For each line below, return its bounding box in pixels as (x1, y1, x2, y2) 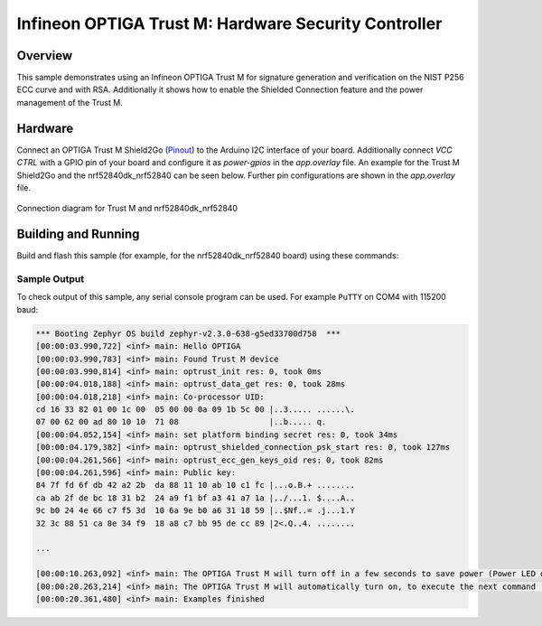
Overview (16, 48, 73, 63)
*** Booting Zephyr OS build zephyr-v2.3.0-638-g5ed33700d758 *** (35, 328, 341, 339)
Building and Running (16, 227, 140, 242)
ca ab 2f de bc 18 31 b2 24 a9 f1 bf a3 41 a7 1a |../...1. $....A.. (35, 492, 356, 503)
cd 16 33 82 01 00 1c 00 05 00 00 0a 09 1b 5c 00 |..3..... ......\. (35, 405, 356, 415)
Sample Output (16, 272, 85, 285)
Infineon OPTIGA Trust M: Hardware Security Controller (16, 14, 443, 33)
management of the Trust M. (16, 97, 124, 107)
